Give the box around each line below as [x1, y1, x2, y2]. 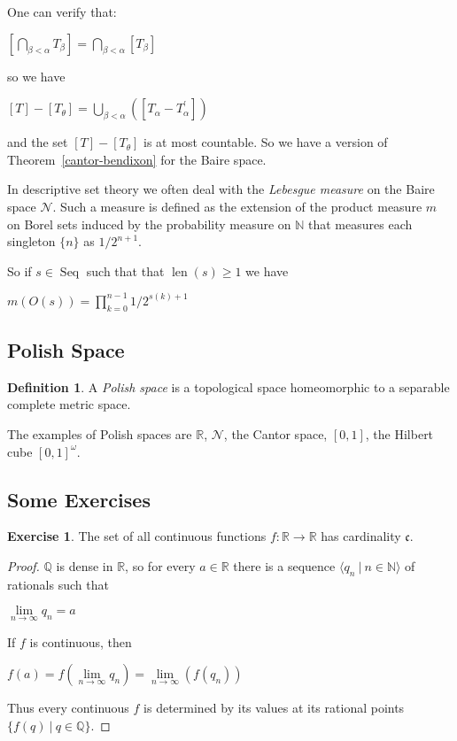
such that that [86, 261, 165, 280]
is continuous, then [29, 632, 132, 651]
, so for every [125, 557, 196, 575]
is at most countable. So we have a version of [143, 133, 388, 151]
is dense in [56, 557, 113, 575]
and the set [7, 133, 68, 151]
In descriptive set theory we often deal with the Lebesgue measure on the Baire [7, 180, 435, 198]
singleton [7, 232, 56, 251]
